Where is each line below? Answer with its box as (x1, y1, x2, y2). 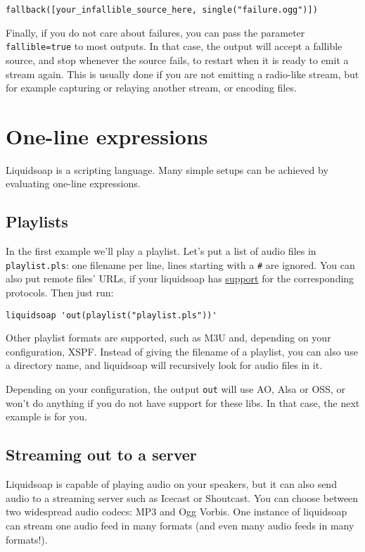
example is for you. (6, 409, 88, 424)
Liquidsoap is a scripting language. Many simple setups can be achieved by (6, 162, 328, 177)
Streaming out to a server (6, 444, 197, 465)
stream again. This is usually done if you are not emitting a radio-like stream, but (6, 66, 359, 81)
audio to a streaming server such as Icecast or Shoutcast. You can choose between (6, 490, 359, 505)
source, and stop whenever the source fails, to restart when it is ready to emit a (6, 52, 349, 67)
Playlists (6, 211, 68, 232)
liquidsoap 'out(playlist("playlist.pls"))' (6, 310, 217, 320)
